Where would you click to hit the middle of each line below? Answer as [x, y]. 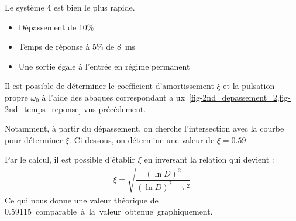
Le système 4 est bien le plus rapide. [70, 7]
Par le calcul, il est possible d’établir [70, 159]
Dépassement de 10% [56, 27]
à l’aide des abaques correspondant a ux [113, 97]
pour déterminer [34, 139]
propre [16, 97]
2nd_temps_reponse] [43, 108]
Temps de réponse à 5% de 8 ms [77, 46]
